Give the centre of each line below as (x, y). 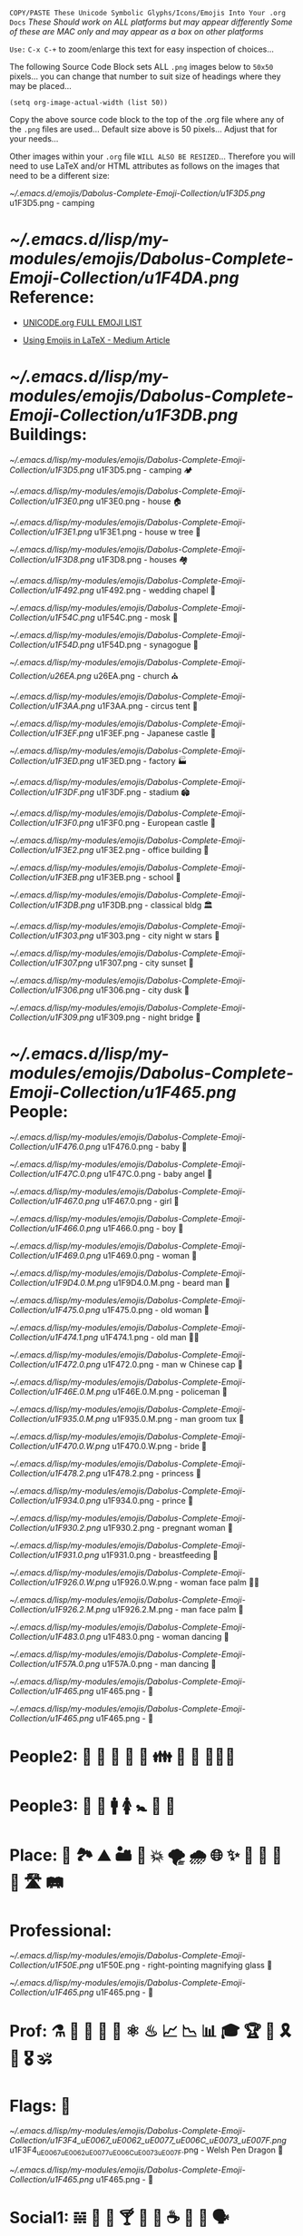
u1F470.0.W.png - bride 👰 (159, 1446)
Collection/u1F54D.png (52, 644)
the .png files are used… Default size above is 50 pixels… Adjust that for (144, 129)
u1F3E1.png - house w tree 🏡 (147, 532)
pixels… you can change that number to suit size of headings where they (145, 76)
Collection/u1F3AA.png (53, 706)
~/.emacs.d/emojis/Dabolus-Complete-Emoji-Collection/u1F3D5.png (137, 193)
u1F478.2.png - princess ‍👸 (152, 1473)
